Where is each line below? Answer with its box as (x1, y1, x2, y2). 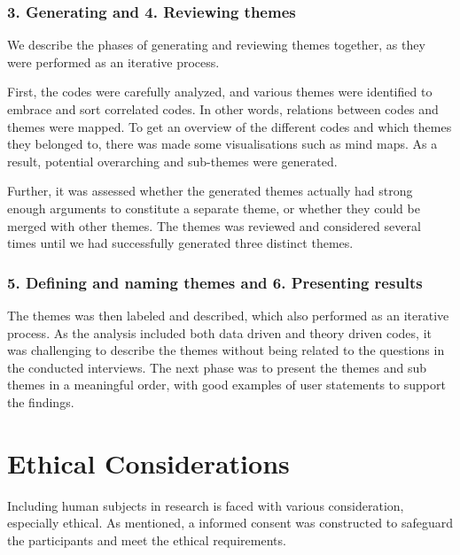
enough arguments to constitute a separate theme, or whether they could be (7, 198, 420, 217)
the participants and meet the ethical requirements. (7, 530, 286, 549)
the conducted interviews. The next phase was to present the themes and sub (7, 358, 426, 376)
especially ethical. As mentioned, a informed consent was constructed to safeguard (7, 513, 453, 532)
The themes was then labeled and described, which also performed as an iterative (7, 305, 449, 324)
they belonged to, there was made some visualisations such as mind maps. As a (7, 135, 438, 153)
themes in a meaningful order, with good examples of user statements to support (7, 375, 446, 394)
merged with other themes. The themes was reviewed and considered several (7, 216, 421, 235)
